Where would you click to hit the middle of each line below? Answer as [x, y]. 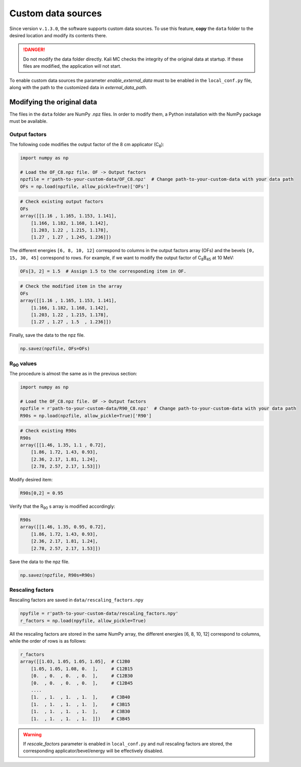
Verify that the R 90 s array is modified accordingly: [62, 507]
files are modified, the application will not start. [72, 66]
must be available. [28, 121]
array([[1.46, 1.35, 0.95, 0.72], [63, 527]
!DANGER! [34, 50]
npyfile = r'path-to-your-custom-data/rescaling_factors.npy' [99, 613]
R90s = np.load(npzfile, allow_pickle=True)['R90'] [86, 416]
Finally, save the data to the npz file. [47, 335]
